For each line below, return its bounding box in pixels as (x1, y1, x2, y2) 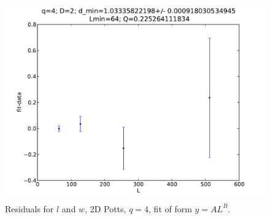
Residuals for (5, 202, 54, 215)
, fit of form (148, 202, 192, 215)
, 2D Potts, (85, 202, 126, 215)
